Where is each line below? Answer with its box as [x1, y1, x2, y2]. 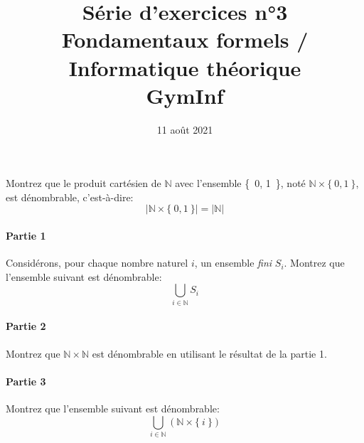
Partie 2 [6, 319, 46, 333]
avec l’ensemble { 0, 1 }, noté [175, 176, 306, 191]
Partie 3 [6, 373, 46, 388]
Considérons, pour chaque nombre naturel [6, 255, 188, 270]
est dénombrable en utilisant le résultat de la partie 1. [92, 346, 327, 361]
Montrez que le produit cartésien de [6, 176, 161, 191]
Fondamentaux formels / [61, 25, 309, 54]
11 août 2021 [156, 122, 213, 137]
